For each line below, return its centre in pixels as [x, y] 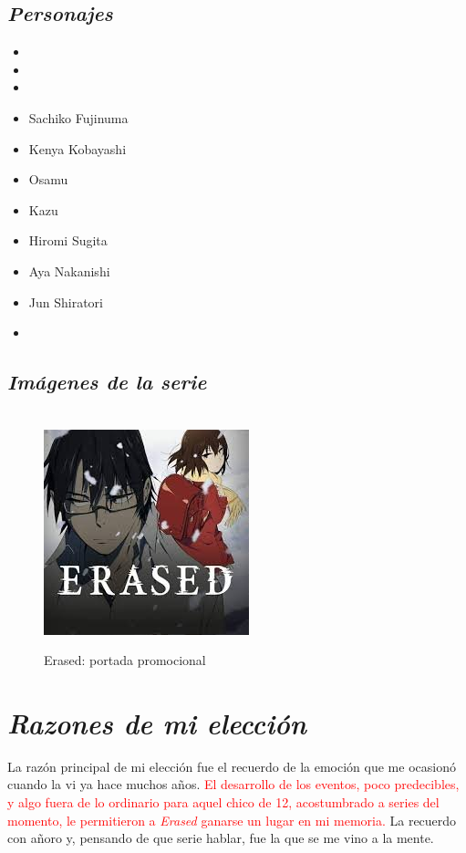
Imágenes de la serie [107, 382]
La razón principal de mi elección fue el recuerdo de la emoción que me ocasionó [232, 766]
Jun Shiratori [66, 302]
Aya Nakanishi [69, 270]
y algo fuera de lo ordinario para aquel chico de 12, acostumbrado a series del [223, 802]
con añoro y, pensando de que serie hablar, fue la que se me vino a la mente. [221, 838]
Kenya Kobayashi [78, 148]
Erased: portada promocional [125, 660]
